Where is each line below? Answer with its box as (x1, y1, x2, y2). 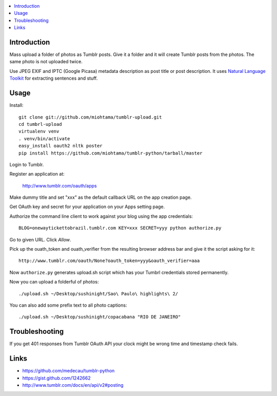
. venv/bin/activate (18, 136, 70, 141)
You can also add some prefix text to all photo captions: (9, 302, 127, 308)
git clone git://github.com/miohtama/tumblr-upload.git (18, 114, 162, 120)
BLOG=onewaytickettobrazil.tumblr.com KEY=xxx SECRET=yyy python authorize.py (18, 225, 222, 231)
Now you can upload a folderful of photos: (9, 279, 100, 285)
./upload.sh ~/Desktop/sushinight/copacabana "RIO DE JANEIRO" (18, 314, 181, 320)
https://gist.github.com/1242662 (22, 375, 91, 381)
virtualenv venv (18, 128, 60, 135)
